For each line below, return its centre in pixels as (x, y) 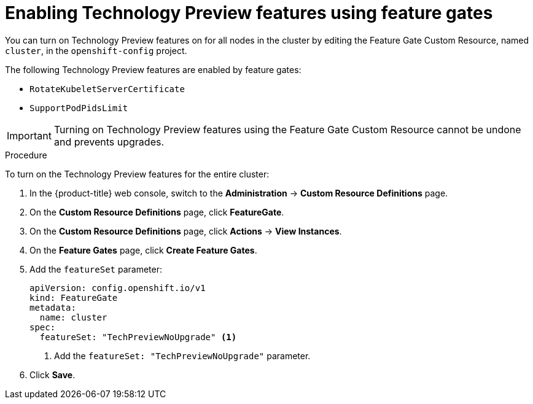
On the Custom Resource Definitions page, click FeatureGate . (157, 212)
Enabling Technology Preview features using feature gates (249, 13)
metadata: (53, 307)
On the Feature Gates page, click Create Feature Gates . (143, 250)
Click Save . (53, 375)
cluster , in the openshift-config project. (96, 50)
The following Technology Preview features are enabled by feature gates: (153, 69)
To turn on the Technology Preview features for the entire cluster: (137, 174)
